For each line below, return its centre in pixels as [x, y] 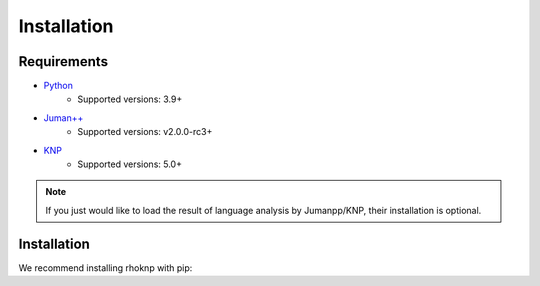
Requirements [63, 61]
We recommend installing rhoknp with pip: [105, 267]
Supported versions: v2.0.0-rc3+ [145, 132]
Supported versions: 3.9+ [130, 99]
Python [58, 86]
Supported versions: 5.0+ [129, 164]
